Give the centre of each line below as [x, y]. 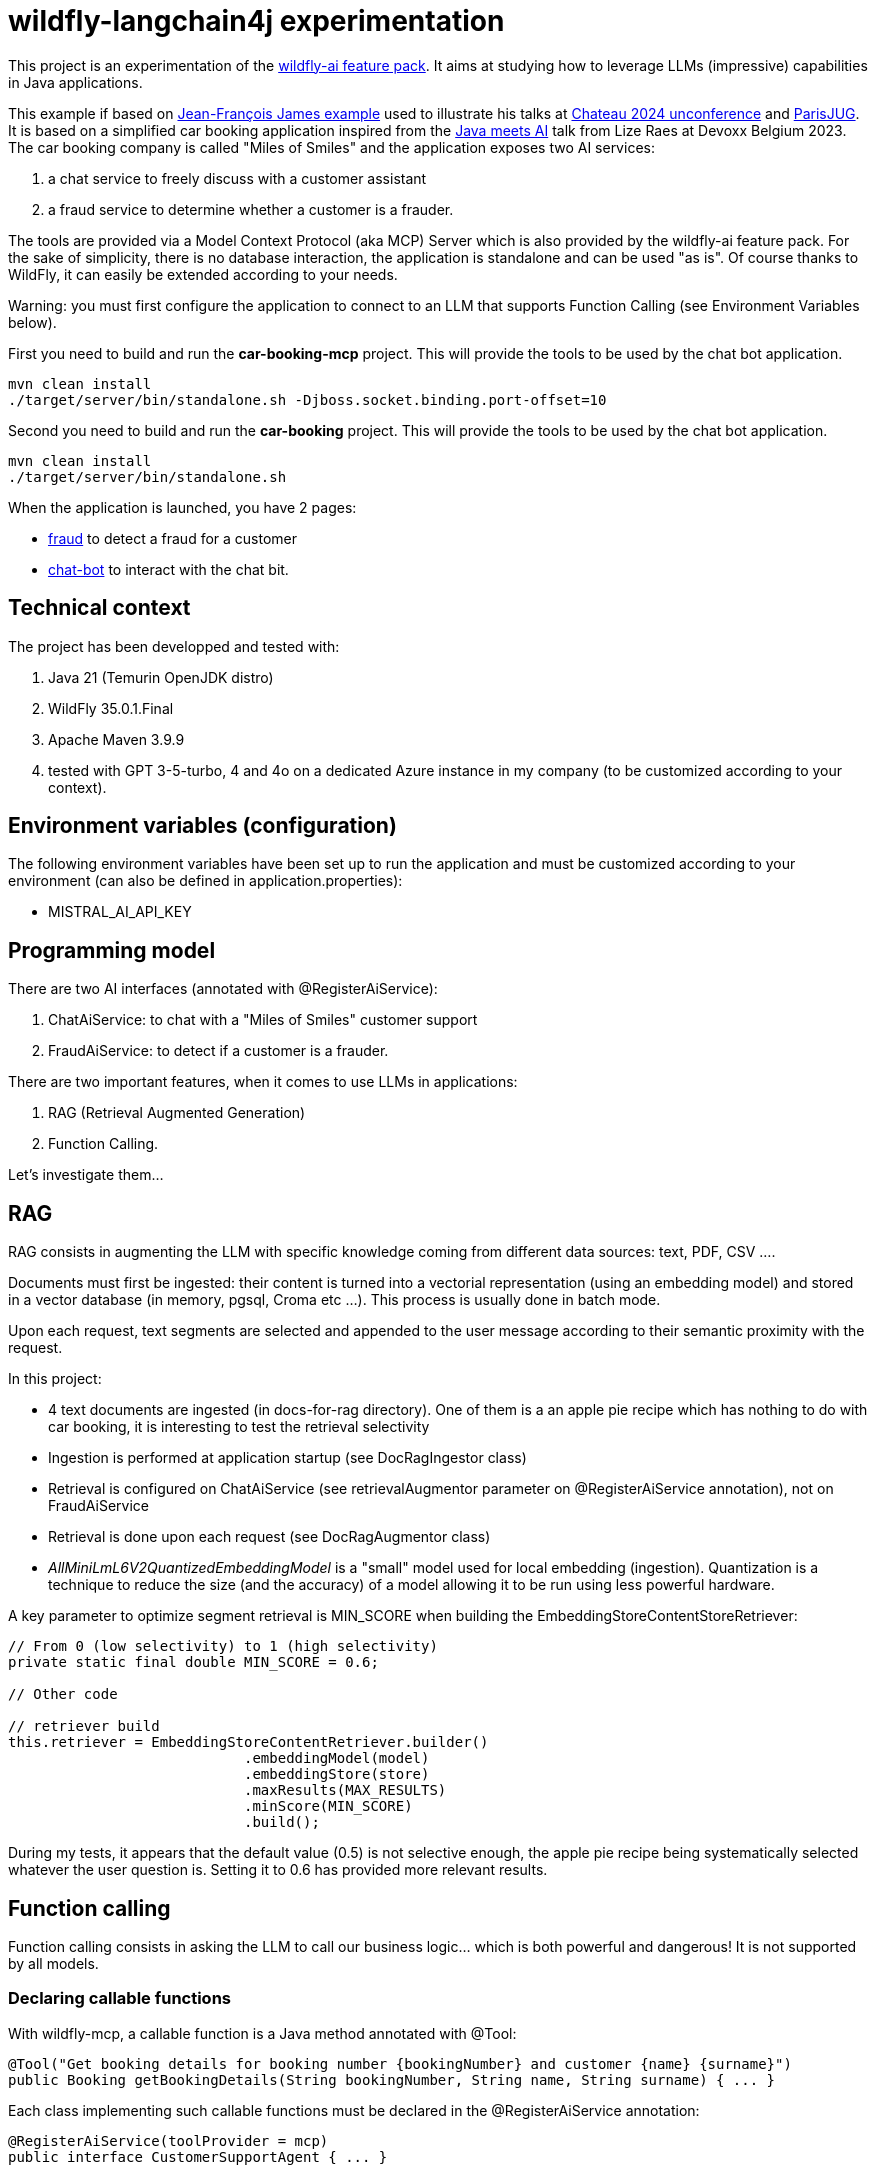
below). [32, 322]
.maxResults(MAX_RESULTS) [345, 1790]
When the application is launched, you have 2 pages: [182, 507]
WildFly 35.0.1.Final [111, 708]
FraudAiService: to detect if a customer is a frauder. [218, 1051]
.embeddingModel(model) [337, 1758]
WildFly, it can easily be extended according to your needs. [203, 274]
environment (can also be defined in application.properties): [205, 881]
